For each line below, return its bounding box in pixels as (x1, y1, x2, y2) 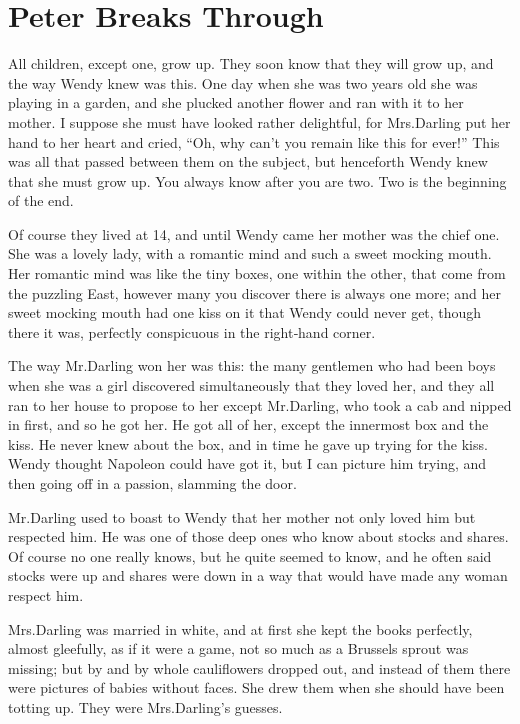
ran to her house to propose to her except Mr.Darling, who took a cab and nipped (8, 394, 512, 415)
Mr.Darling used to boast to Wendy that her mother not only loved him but (8, 506, 476, 527)
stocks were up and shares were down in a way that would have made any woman (8, 565, 508, 586)
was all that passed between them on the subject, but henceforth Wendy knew (8, 151, 488, 172)
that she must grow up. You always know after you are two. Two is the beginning (8, 170, 507, 191)
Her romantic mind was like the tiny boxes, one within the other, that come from (8, 263, 506, 284)
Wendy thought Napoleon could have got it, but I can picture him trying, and (8, 453, 487, 474)
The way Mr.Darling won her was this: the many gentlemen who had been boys (8, 355, 496, 376)
